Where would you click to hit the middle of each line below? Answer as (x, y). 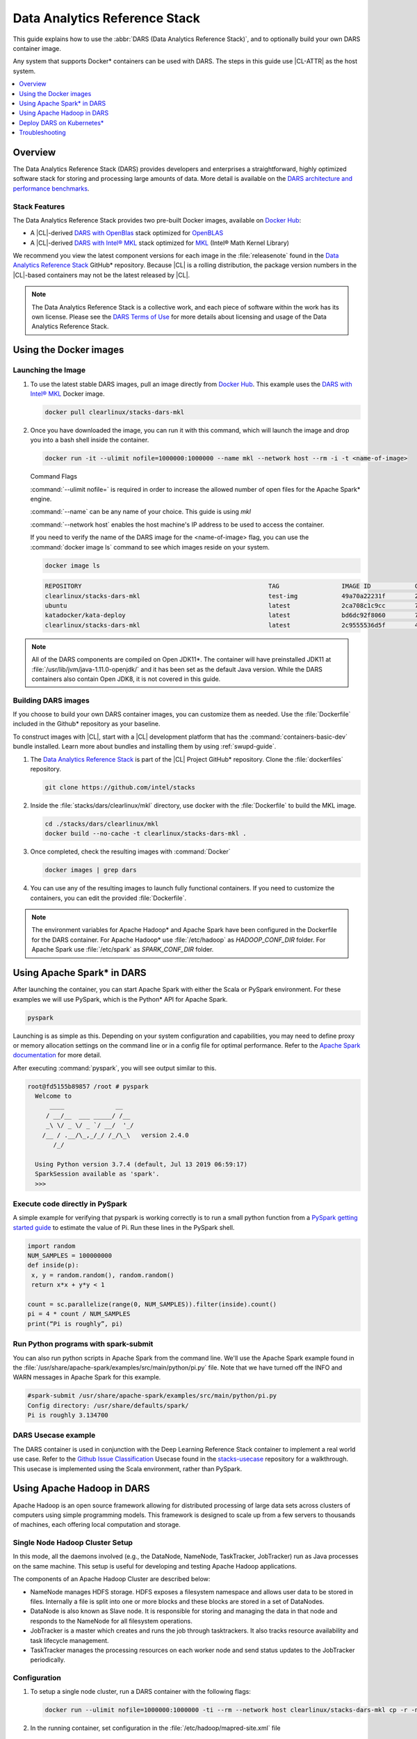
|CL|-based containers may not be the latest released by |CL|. (101, 275)
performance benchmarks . (51, 189)
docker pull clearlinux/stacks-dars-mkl (114, 412)
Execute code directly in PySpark (70, 1203)
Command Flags (54, 476)
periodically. (48, 1660)
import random (51, 1246)
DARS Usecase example (54, 1435)
